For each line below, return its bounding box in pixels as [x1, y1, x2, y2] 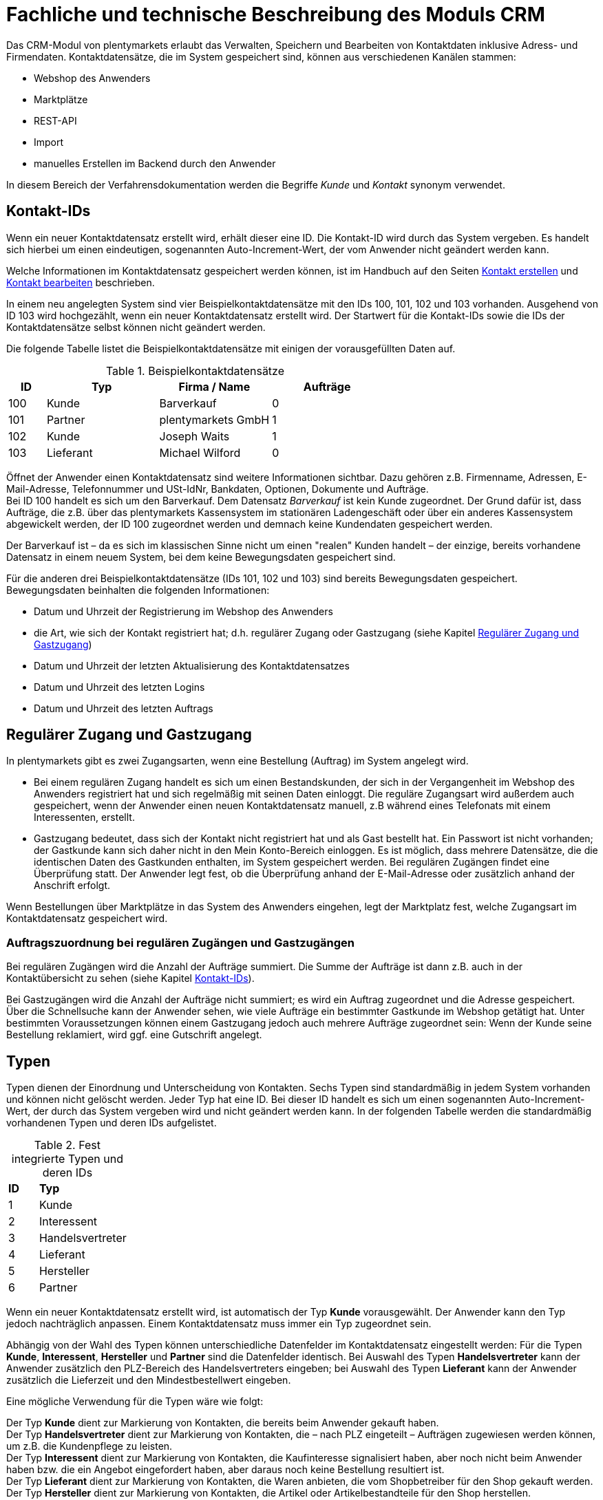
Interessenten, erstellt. [34, 811, 135, 824]
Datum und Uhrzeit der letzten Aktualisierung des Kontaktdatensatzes [34, 659, 350, 672]
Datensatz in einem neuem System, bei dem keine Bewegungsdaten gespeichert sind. [6, 550, 396, 563]
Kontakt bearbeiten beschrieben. [6, 276, 155, 288]
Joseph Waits [159, 429, 230, 443]
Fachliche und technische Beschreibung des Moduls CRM [6, 3, 545, 26]
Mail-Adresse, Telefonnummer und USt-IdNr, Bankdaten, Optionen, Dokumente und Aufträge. [6, 482, 429, 495]
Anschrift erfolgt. [34, 879, 111, 892]
